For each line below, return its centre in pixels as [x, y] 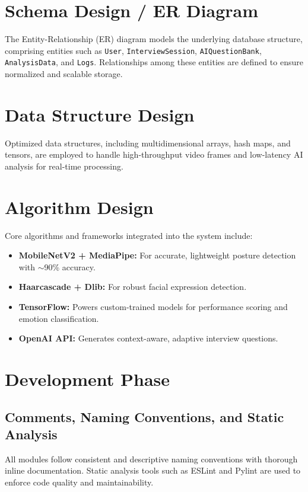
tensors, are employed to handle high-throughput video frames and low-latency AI [154, 154]
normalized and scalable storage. [64, 74]
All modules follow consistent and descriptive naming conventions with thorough [151, 459]
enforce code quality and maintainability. [79, 482]
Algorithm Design [79, 207]
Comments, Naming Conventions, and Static [145, 416]
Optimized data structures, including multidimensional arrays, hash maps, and [148, 143]
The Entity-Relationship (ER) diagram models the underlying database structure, [154, 39]
